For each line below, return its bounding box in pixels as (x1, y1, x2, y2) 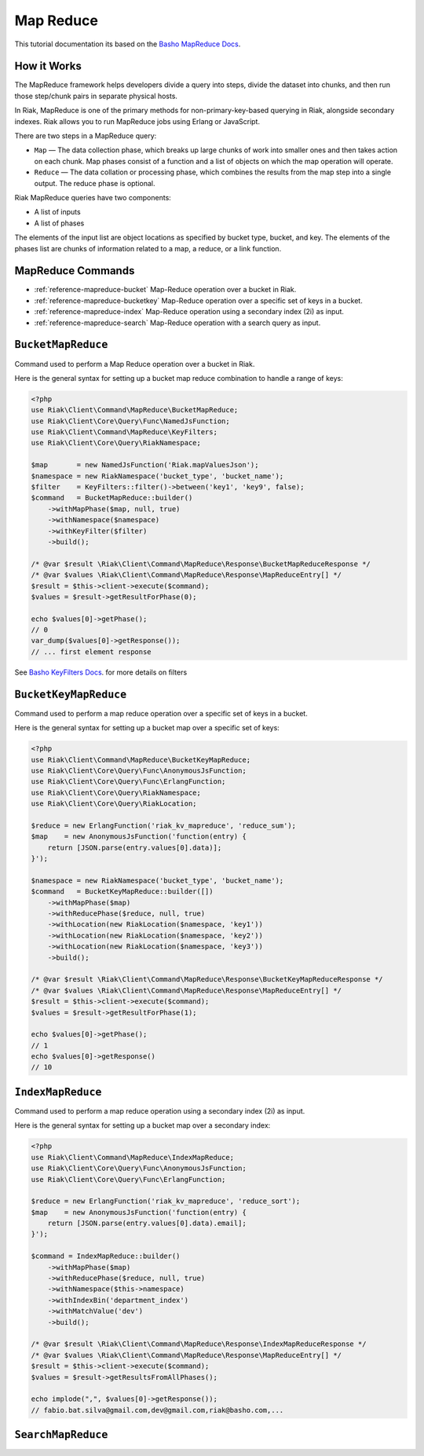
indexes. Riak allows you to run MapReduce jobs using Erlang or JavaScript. (14, 116, 261, 126)
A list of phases (34, 218, 85, 228)
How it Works (14, 60, 82, 73)
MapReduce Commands (14, 264, 135, 278)
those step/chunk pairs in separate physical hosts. (14, 91, 178, 101)
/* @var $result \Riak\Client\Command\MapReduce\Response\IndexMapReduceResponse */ (31, 1340, 367, 1348)
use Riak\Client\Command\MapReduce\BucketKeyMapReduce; (31, 755, 251, 764)
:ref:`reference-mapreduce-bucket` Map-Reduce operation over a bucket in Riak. (34, 285, 297, 294)
